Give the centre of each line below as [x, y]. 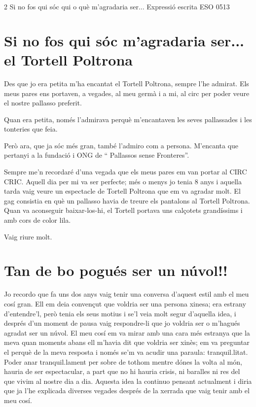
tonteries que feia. [31, 129]
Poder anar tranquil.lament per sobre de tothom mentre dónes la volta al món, [123, 361]
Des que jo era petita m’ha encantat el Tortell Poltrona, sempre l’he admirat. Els [127, 83]
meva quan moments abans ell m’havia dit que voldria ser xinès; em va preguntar [127, 342]
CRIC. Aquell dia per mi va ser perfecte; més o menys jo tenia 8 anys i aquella [123, 181]
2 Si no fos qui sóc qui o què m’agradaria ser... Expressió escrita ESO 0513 [117, 6]
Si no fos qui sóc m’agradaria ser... [124, 40]
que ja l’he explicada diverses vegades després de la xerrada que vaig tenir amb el [127, 390]
